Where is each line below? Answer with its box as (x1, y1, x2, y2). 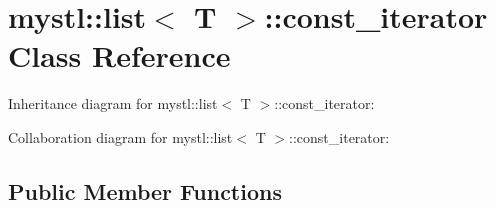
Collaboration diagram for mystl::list (8, 126, 233, 147)
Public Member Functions (8, 175, 282, 206)
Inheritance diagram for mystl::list (8, 93, 218, 114)
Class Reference (8, 35, 231, 76)
